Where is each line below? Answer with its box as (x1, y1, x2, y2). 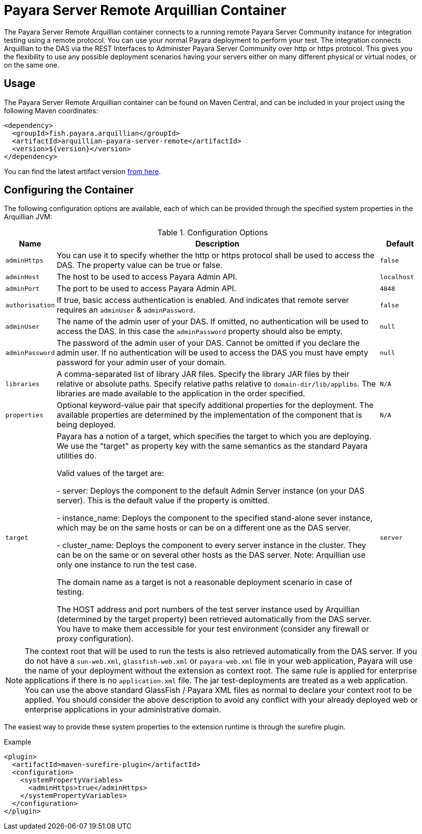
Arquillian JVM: (4, 213, 52, 221)
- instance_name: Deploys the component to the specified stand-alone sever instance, (56, 513, 373, 523)
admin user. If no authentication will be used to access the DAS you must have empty (56, 348, 369, 358)
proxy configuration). (56, 634, 134, 644)
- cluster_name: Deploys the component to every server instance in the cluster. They (56, 540, 366, 550)
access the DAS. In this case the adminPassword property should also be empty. (56, 326, 343, 337)
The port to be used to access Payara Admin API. (56, 284, 236, 294)
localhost (380, 273, 414, 281)
